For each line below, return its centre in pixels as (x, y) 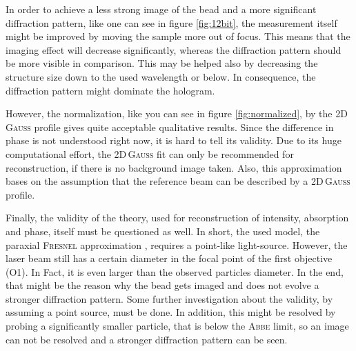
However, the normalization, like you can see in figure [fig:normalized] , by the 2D (177, 113)
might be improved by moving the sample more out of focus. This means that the (178, 36)
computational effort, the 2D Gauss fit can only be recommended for (150, 153)
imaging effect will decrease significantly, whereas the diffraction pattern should (174, 49)
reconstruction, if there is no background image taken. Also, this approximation (174, 167)
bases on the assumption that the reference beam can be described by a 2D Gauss (178, 181)
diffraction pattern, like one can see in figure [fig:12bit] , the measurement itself (171, 22)
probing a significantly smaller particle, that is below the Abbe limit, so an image (177, 326)
